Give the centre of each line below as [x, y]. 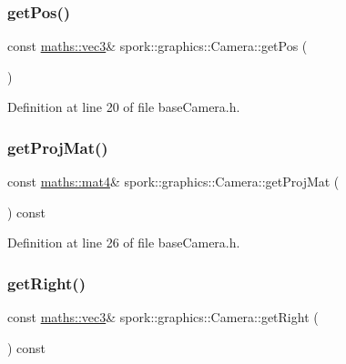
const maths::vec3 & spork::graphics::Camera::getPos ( [158, 46]
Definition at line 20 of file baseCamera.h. [124, 107]
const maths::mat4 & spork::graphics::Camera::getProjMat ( [173, 182]
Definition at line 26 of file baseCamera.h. [124, 243]
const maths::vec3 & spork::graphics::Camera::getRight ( [163, 317]
